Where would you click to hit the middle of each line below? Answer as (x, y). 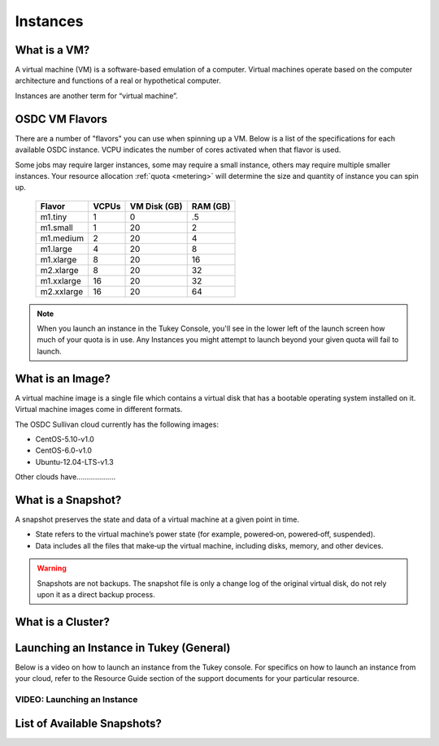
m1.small (57, 228)
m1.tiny (54, 217)
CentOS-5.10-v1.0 (65, 439)
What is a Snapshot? (68, 500)
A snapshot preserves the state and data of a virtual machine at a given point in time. (157, 519)
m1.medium (62, 238)
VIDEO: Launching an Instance (76, 700)
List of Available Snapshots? (89, 723)
